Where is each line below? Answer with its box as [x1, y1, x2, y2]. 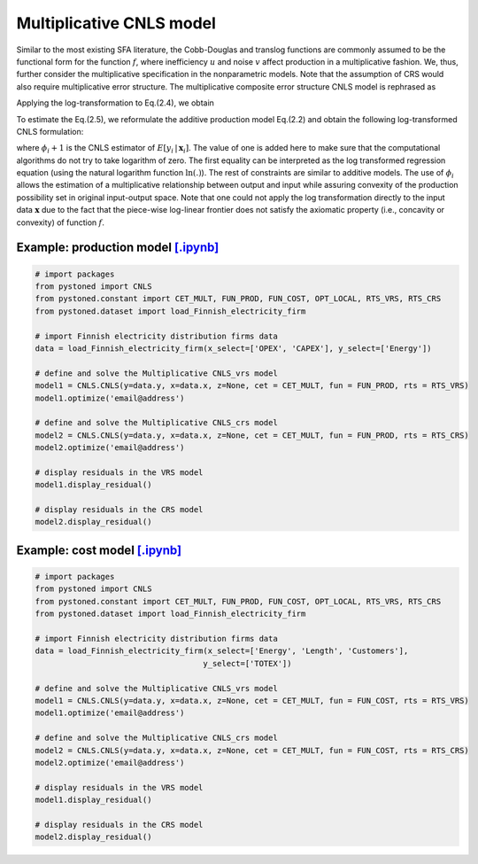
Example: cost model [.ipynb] [16, 542, 181, 557]
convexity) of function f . [16, 217, 105, 228]
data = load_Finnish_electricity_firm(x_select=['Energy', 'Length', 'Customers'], [35, 646, 409, 656]
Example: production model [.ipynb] [16, 240, 220, 255]
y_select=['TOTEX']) [203, 658, 292, 668]
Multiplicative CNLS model [16, 13, 217, 33]
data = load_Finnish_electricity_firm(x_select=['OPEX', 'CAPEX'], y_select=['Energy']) [35, 343, 433, 354]
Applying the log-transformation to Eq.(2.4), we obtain [16, 97, 214, 108]
